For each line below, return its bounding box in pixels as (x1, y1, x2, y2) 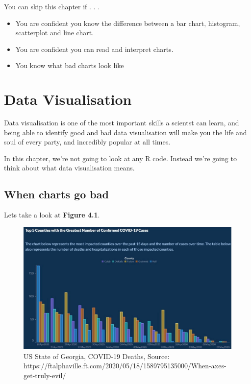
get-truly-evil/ (24, 370, 66, 380)
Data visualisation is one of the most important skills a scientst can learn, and (4, 118, 239, 128)
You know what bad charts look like (15, 60, 124, 71)
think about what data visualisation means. (4, 163, 135, 173)
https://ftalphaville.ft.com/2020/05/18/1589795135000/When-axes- (24, 360, 226, 371)
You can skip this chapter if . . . (4, 1, 100, 11)
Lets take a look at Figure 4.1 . (4, 210, 100, 220)
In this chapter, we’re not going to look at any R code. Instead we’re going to (4, 153, 237, 163)
